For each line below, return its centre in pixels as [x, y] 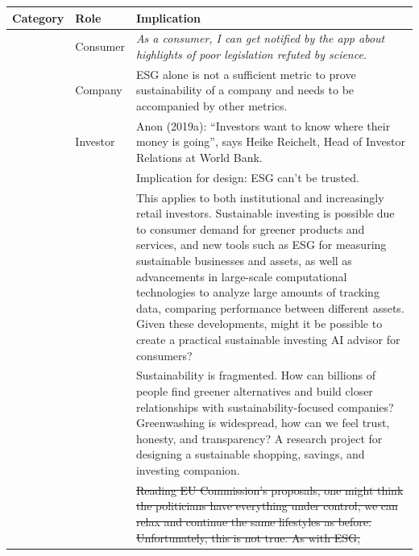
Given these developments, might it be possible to [259, 324]
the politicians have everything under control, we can [267, 506]
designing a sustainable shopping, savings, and [250, 454]
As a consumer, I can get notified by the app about [260, 38]
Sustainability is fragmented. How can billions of [255, 375]
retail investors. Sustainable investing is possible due [265, 213]
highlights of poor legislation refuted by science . [251, 54]
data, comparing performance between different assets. [270, 307]
